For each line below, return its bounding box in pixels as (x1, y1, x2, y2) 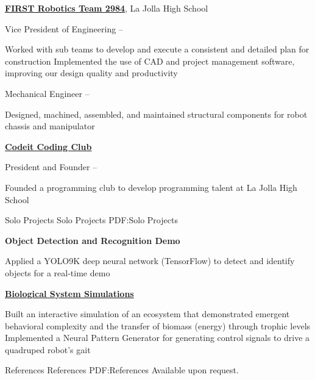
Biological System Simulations (5, 287, 134, 299)
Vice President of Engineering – (5, 22, 123, 35)
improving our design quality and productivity (5, 66, 178, 79)
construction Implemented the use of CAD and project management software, (5, 54, 295, 67)
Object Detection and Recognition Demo (5, 234, 180, 246)
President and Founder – (5, 160, 97, 173)
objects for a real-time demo (5, 266, 110, 279)
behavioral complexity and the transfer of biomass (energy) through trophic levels (5, 319, 311, 332)
